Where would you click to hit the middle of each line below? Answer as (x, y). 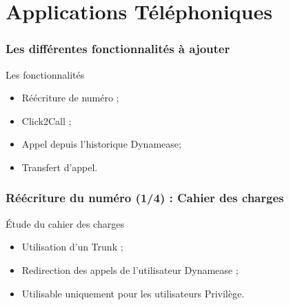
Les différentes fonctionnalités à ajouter (118, 49)
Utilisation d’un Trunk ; (72, 247)
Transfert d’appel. (60, 167)
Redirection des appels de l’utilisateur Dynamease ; (130, 269)
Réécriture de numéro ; (70, 98)
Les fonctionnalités (45, 74)
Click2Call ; (47, 120)
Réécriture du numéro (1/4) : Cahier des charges (145, 198)
